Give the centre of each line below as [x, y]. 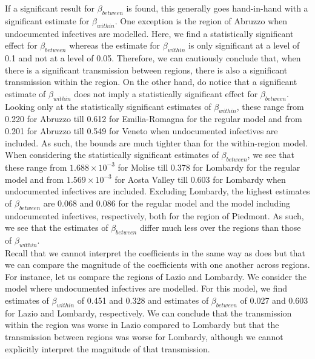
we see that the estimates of [57, 227]
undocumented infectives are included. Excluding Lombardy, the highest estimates [157, 191]
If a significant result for [50, 8]
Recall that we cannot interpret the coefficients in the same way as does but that [155, 252]
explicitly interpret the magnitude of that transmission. [108, 348]
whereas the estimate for [115, 45]
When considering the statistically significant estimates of [112, 155]
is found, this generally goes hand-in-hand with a [217, 8]
